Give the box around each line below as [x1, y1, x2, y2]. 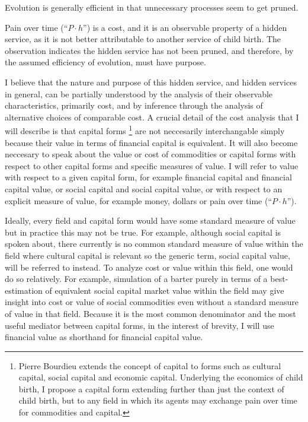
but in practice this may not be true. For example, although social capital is [5, 226, 281, 238]
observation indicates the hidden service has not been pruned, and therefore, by [5, 44, 294, 56]
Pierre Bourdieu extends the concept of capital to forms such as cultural [18, 359, 281, 372]
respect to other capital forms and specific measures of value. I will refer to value [5, 159, 299, 172]
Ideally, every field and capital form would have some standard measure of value [5, 214, 296, 227]
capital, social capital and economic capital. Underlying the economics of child [18, 371, 303, 383]
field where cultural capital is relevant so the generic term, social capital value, [5, 249, 290, 261]
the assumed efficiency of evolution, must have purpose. [5, 56, 206, 68]
